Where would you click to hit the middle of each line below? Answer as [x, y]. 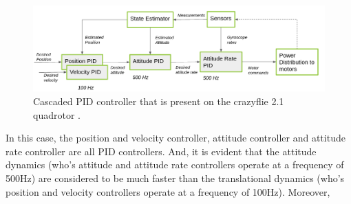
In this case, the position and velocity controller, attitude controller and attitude [175, 138]
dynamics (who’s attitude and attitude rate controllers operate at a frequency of [175, 165]
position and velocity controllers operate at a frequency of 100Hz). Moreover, [168, 191]
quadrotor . [57, 114]
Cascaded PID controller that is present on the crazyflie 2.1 [159, 101]
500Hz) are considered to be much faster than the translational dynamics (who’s [175, 178]
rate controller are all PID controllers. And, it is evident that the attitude [161, 151]
